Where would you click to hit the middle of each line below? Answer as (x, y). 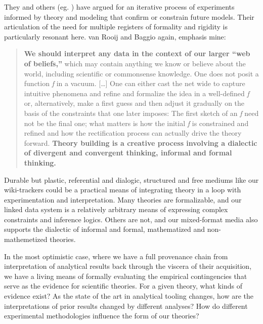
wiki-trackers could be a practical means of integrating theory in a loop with (123, 190)
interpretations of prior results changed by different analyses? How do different (126, 306)
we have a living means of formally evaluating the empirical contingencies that (126, 276)
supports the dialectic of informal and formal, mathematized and (104, 229)
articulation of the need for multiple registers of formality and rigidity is (116, 27)
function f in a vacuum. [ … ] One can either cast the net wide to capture (135, 83)
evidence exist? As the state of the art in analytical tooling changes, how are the (129, 296)
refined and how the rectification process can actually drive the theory (133, 133)
